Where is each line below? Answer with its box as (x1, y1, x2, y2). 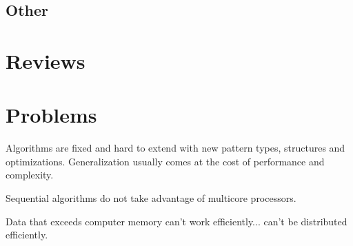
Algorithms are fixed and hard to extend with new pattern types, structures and (6, 141, 345, 155)
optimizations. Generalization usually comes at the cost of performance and (6, 154, 325, 168)
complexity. (6, 167, 54, 182)
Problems (6, 101, 97, 129)
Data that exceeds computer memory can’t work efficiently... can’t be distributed (6, 214, 347, 228)
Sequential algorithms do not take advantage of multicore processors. (6, 191, 296, 205)
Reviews (6, 46, 85, 74)
